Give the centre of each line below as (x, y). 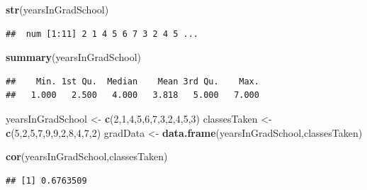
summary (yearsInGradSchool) (73, 57)
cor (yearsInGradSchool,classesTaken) (87, 156)
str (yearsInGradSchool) (57, 9)
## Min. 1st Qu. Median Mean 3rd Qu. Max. (132, 81)
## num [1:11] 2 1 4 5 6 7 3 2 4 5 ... (102, 34)
